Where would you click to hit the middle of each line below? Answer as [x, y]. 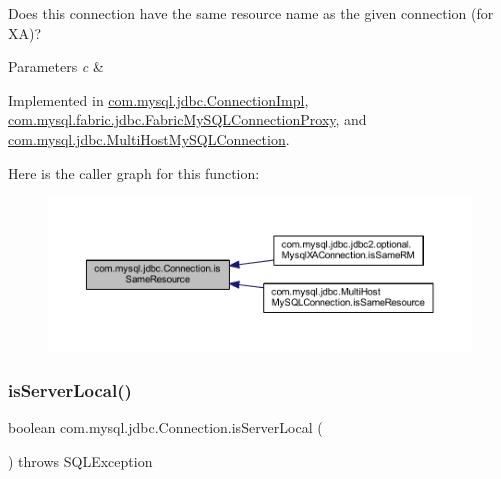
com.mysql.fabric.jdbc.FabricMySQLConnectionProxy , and [187, 119]
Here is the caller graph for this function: [134, 172]
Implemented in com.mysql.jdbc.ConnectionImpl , [158, 99]
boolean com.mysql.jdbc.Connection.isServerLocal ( [165, 427]
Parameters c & [56, 66]
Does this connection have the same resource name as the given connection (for [251, 13]
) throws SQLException [80, 460]
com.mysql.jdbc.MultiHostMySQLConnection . [149, 138]
